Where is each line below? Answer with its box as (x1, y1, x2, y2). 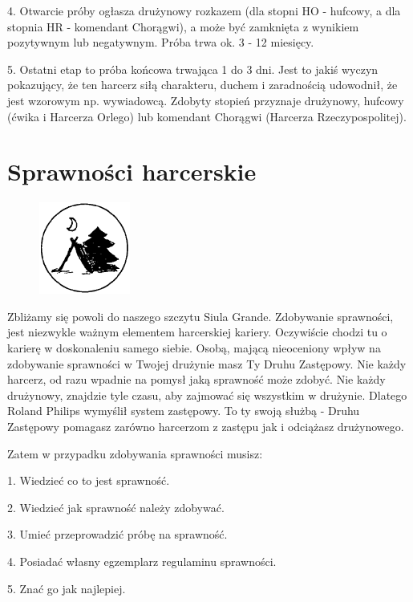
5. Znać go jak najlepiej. (7, 580, 126, 596)
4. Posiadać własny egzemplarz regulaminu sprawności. (7, 553, 277, 570)
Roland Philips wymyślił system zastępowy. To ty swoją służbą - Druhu (7, 402, 360, 419)
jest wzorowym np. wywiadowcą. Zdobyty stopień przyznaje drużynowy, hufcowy (7, 92, 404, 108)
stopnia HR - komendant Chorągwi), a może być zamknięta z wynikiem (7, 18, 359, 35)
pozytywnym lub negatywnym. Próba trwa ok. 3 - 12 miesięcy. (7, 34, 314, 51)
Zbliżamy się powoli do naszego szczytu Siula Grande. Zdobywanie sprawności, (7, 307, 394, 324)
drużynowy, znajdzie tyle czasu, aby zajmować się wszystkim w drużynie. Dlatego (7, 386, 407, 403)
